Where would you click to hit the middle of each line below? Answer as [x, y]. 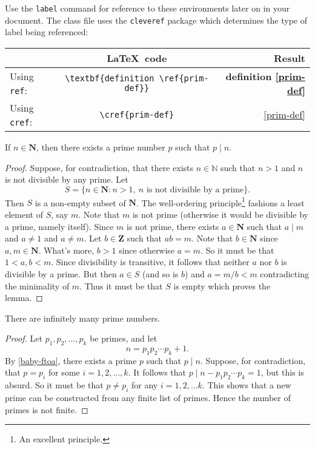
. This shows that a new [247, 385]
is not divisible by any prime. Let [67, 179]
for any [145, 385]
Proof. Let [24, 338]
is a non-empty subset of [80, 202]
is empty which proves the [222, 285]
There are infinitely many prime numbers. [83, 318]
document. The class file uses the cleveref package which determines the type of [156, 20]
